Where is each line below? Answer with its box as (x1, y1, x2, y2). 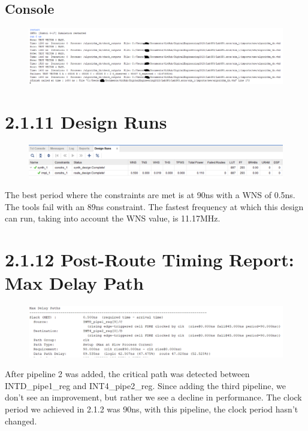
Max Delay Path (5, 271, 144, 295)
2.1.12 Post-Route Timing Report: (5, 247, 294, 272)
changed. (5, 414, 37, 427)
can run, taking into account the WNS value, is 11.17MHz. (5, 212, 221, 224)
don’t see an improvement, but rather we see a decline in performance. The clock (5, 391, 302, 403)
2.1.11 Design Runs (5, 110, 167, 134)
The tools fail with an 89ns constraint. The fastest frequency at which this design (5, 200, 304, 213)
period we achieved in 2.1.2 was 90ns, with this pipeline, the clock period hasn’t (5, 402, 298, 415)
